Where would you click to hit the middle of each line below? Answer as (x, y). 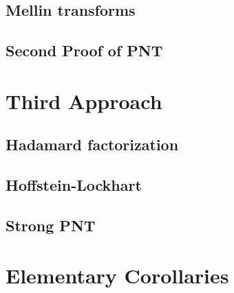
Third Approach (84, 101)
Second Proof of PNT (84, 50)
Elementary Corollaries (117, 276)
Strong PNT (51, 225)
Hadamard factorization (92, 144)
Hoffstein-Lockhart (74, 185)
